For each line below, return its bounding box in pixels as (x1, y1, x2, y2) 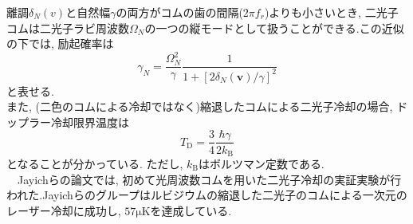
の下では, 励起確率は (6, 35, 114, 52)
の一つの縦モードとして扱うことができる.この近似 (144, 19, 404, 36)
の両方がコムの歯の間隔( (116, 4, 243, 20)
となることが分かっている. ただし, (6, 155, 183, 171)
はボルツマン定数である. (199, 155, 324, 171)
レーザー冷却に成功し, (6, 202, 121, 218)
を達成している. (150, 202, 232, 218)
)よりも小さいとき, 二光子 (264, 4, 399, 20)
